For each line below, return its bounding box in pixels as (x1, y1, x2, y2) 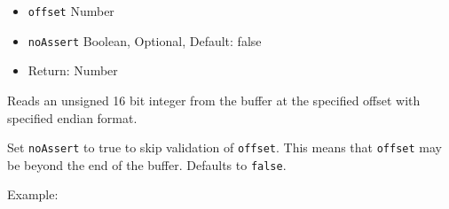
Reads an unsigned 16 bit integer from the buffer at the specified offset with (7, 90, 421, 109)
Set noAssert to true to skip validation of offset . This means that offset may (7, 138, 442, 157)
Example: (7, 185, 59, 204)
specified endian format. (7, 108, 138, 127)
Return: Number (28, 61, 118, 80)
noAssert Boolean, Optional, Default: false (28, 31, 262, 50)
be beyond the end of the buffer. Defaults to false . (7, 155, 287, 174)
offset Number (28, 2, 114, 19)
